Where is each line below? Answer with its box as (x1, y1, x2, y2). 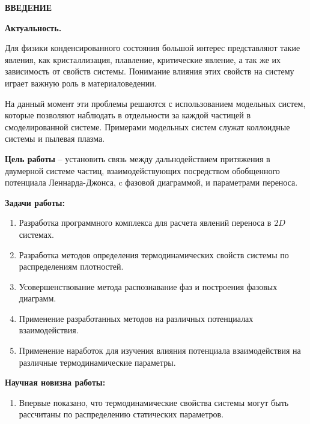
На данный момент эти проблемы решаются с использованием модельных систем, (5, 97, 306, 109)
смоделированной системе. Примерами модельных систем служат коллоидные (5, 120, 290, 133)
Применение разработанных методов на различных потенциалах (19, 312, 254, 324)
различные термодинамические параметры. (19, 356, 176, 368)
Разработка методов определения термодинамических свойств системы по (19, 248, 289, 261)
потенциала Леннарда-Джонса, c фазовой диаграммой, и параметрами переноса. (5, 176, 298, 189)
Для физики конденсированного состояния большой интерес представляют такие (5, 41, 300, 54)
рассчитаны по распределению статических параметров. (19, 408, 224, 420)
